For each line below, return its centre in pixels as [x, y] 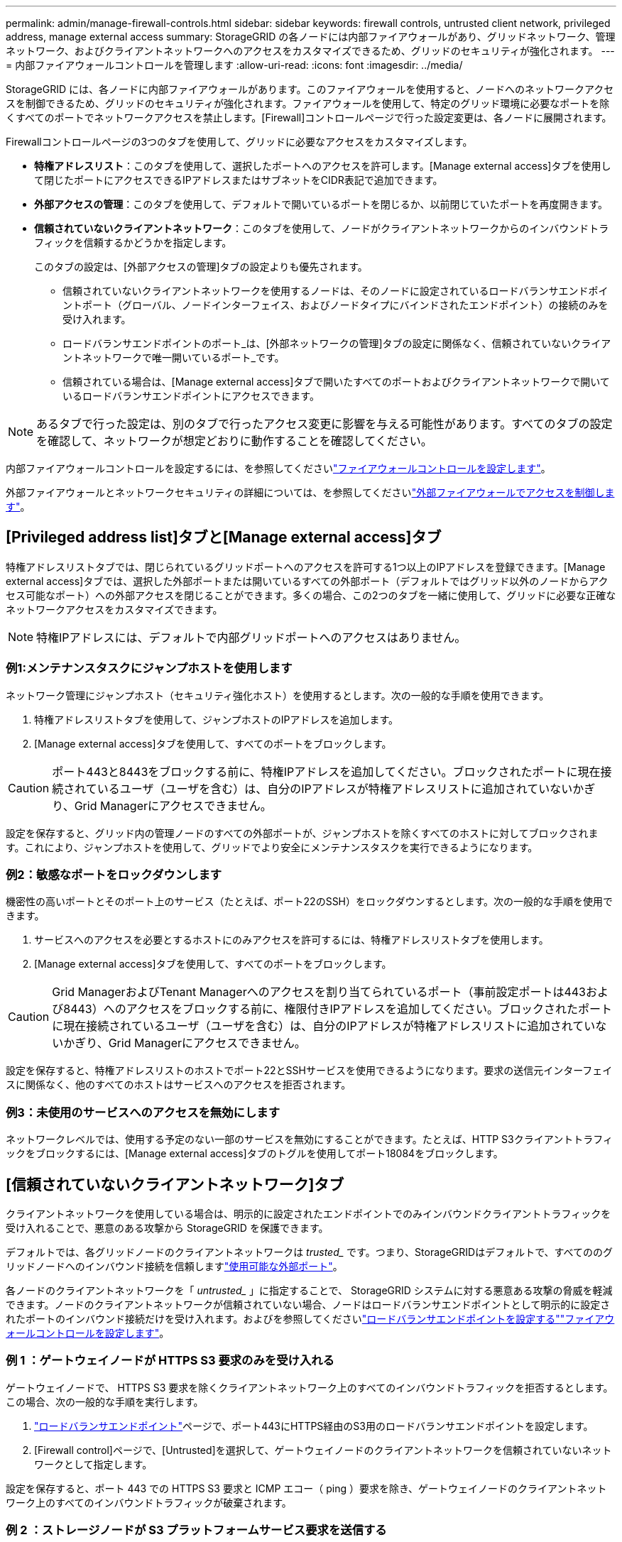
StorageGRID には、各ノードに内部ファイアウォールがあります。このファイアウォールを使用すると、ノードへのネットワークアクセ [310, 89]
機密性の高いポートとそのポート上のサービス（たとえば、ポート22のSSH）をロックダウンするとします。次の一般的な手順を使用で [310, 902]
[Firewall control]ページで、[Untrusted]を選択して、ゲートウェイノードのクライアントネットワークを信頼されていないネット [323, 1450]
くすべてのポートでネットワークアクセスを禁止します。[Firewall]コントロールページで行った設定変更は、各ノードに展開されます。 [309, 117]
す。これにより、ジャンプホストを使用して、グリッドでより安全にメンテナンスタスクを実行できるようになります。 [272, 847]
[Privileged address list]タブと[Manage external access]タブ [224, 537]
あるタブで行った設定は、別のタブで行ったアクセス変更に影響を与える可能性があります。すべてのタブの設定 [324, 424]
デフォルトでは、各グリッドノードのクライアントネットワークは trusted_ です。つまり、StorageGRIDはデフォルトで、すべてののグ [310, 1252]
